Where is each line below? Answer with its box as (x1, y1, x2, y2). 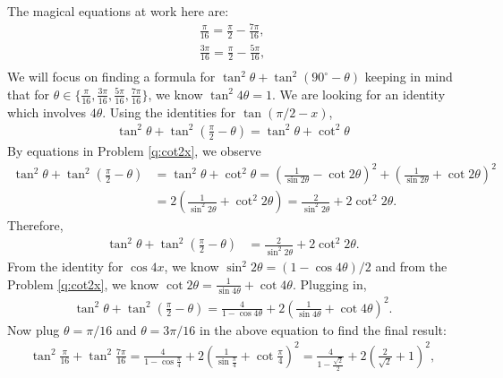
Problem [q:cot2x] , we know (7, 274, 159, 293)
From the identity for (7, 257, 124, 276)
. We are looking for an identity (272, 84, 446, 103)
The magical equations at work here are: (7, 2, 229, 20)
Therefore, (7, 216, 64, 235)
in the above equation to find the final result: (200, 320, 447, 339)
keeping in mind (364, 67, 453, 86)
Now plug (7, 320, 60, 339)
